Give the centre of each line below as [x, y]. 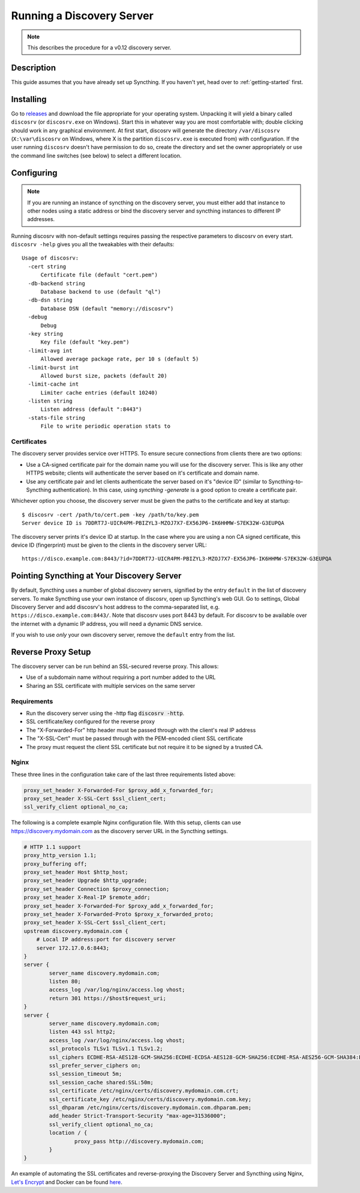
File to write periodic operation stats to [106, 426]
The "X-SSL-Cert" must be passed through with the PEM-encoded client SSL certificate [134, 738]
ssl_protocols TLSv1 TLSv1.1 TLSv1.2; [106, 1049]
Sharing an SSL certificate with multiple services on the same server [111, 685]
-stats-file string [56, 418]
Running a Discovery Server [82, 16]
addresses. [41, 219]
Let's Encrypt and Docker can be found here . [67, 1182]
